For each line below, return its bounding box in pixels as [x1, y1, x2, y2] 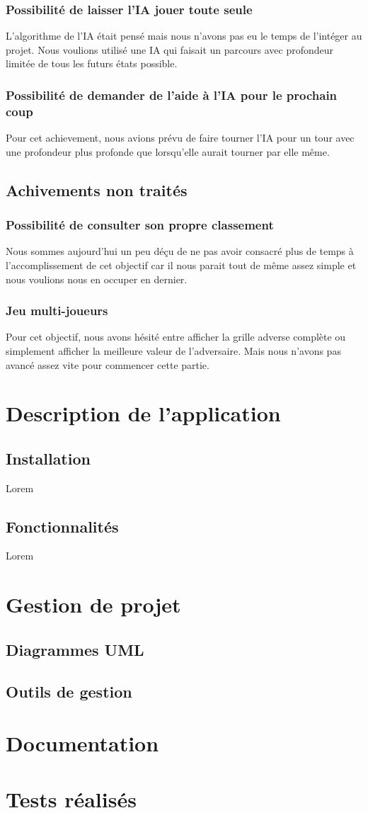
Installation [6, 447, 91, 469]
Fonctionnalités [6, 515, 119, 537]
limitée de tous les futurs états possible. [6, 56, 178, 71]
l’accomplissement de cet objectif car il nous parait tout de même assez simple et [6, 257, 357, 272]
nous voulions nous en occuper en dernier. [6, 271, 188, 286]
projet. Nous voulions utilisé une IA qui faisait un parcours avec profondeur [6, 42, 334, 57]
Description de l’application [6, 399, 281, 428]
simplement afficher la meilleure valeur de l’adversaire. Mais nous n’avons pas [6, 343, 341, 358]
